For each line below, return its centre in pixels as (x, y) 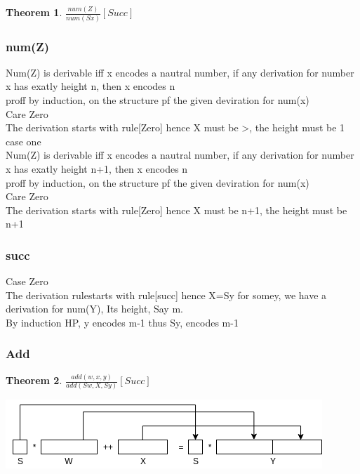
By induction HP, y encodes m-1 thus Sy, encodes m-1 (122, 322)
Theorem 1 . (34, 12)
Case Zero (27, 281)
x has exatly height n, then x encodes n (91, 86)
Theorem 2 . (34, 380)
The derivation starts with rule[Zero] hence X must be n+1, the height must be (176, 210)
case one (24, 141)
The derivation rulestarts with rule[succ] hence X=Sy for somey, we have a (166, 295)
